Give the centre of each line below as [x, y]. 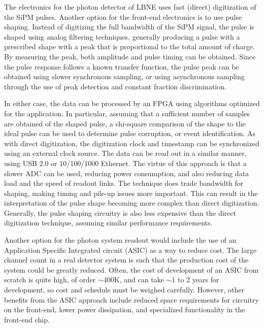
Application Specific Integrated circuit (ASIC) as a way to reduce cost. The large [130, 250]
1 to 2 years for [195, 280]
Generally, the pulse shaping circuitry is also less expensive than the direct [120, 212]
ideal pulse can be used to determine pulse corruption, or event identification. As [130, 133]
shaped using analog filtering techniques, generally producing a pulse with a [122, 36]
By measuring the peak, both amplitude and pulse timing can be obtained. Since [130, 56]
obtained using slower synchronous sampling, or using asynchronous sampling [124, 76]
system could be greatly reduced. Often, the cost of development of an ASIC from [131, 269]
